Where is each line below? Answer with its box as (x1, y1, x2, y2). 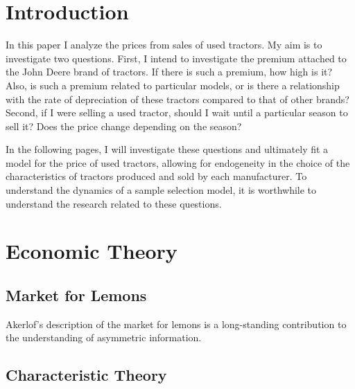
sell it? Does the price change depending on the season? (6, 118, 242, 133)
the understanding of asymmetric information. (6, 330, 202, 345)
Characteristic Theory (6, 364, 167, 386)
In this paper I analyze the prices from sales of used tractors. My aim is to (6, 37, 322, 52)
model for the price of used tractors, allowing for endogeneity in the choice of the (6, 155, 350, 170)
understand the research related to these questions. (6, 196, 222, 210)
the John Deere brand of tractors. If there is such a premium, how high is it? (6, 64, 333, 79)
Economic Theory (6, 237, 177, 265)
